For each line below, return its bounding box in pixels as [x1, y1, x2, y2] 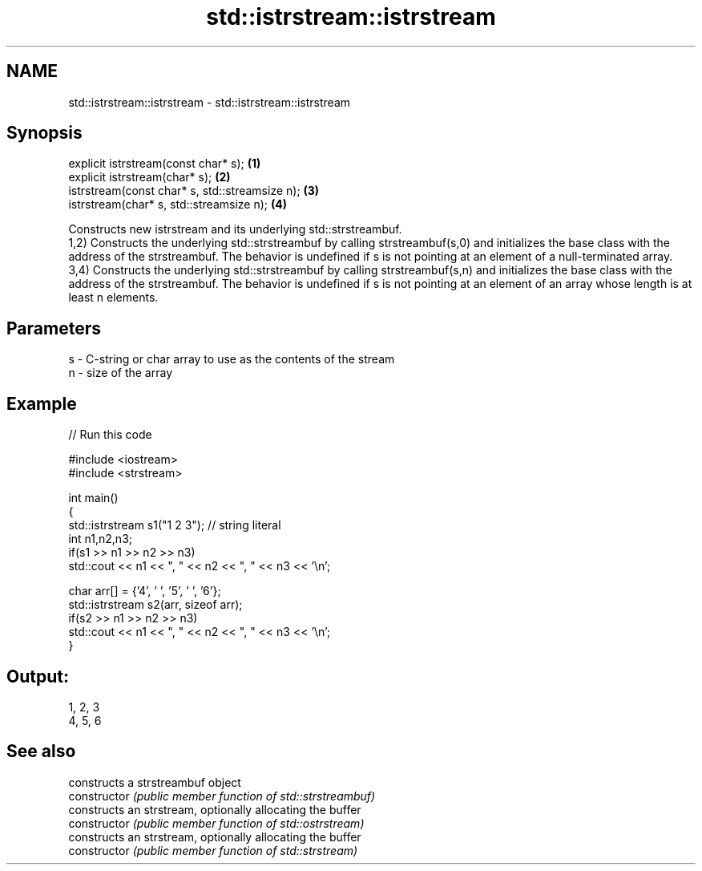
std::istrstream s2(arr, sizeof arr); [68, 598, 243, 612]
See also [6, 741, 76, 762]
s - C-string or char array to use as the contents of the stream [68, 352, 395, 367]
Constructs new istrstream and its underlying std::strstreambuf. [68, 222, 402, 237]
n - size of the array [68, 366, 172, 380]
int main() [68, 491, 119, 505]
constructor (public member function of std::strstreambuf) [68, 788, 376, 803]
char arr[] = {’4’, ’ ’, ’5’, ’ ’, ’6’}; [68, 584, 221, 598]
